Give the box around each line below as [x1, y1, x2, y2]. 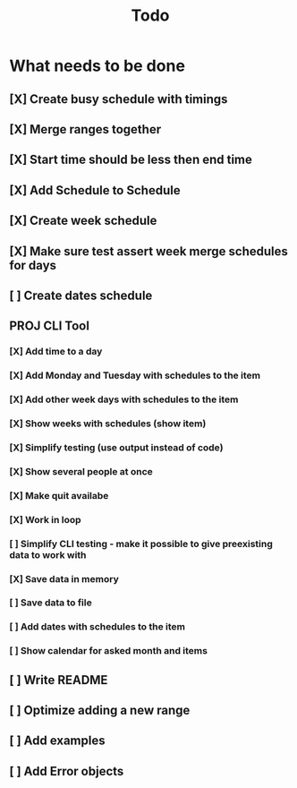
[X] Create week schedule [9, 213, 157, 228]
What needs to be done [9, 56, 186, 76]
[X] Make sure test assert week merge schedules [9, 244, 289, 259]
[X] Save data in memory [9, 572, 119, 585]
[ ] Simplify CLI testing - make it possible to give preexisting [9, 537, 273, 550]
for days [9, 257, 56, 273]
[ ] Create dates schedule [9, 287, 153, 303]
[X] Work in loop [9, 513, 82, 526]
